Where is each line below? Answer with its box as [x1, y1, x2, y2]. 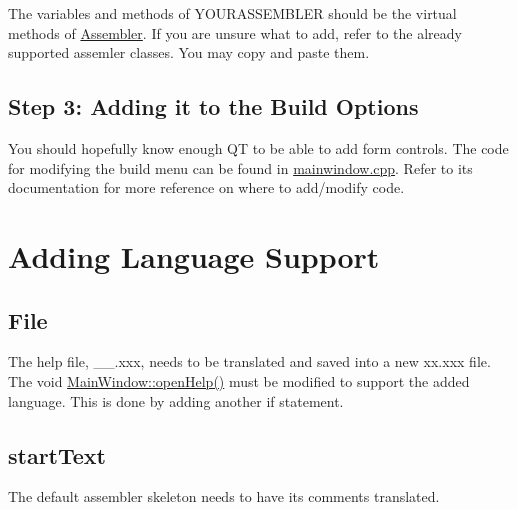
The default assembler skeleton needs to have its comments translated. [8, 486, 440, 507]
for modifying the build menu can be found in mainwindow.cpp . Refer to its [8, 157, 473, 178]
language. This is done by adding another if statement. [8, 390, 344, 411]
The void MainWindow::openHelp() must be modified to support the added [8, 370, 470, 391]
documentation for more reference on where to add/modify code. [8, 177, 405, 198]
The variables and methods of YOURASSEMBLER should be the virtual [8, 3, 457, 23]
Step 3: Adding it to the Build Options [8, 91, 419, 122]
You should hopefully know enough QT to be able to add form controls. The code [8, 137, 509, 158]
